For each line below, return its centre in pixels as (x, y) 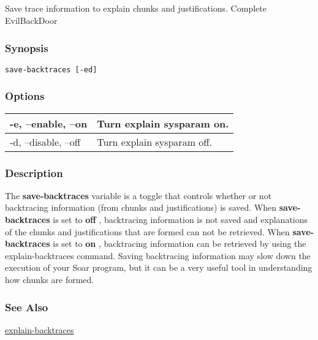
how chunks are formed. (50, 280)
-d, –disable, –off (45, 142)
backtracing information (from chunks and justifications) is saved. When (141, 207)
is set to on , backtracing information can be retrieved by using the (180, 244)
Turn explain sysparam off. (155, 142)
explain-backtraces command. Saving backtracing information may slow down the (158, 255)
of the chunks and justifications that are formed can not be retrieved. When (147, 231)
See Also (27, 307)
